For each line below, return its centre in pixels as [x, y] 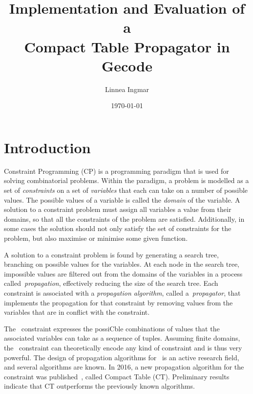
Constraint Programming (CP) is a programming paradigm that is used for [116, 171]
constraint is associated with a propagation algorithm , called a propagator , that [122, 292]
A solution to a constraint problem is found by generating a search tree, [111, 254]
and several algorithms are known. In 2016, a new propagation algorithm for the [124, 367]
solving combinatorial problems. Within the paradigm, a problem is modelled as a [126, 180]
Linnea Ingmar [127, 89]
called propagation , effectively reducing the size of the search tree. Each [111, 283]
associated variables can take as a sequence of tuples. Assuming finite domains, [122, 338]
